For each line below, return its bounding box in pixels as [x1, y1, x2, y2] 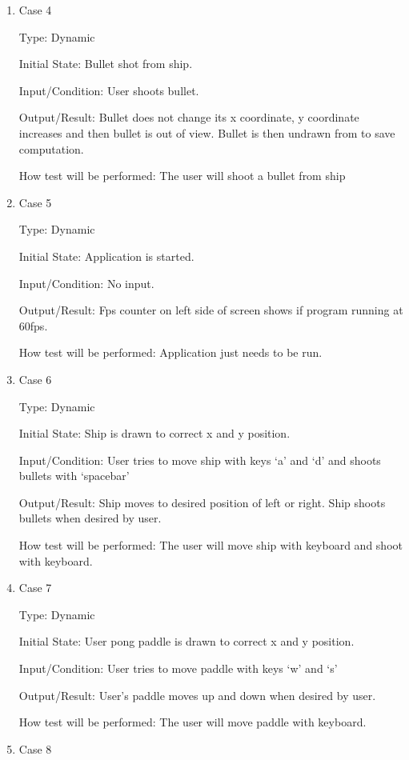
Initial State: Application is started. [18, 247, 194, 264]
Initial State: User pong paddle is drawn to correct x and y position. [18, 633, 355, 650]
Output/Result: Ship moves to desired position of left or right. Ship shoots [18, 494, 386, 510]
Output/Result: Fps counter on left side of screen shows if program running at [18, 302, 403, 318]
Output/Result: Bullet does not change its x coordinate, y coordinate [18, 109, 359, 126]
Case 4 [18, 2, 52, 18]
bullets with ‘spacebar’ [18, 467, 130, 484]
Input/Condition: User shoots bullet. [18, 82, 199, 98]
